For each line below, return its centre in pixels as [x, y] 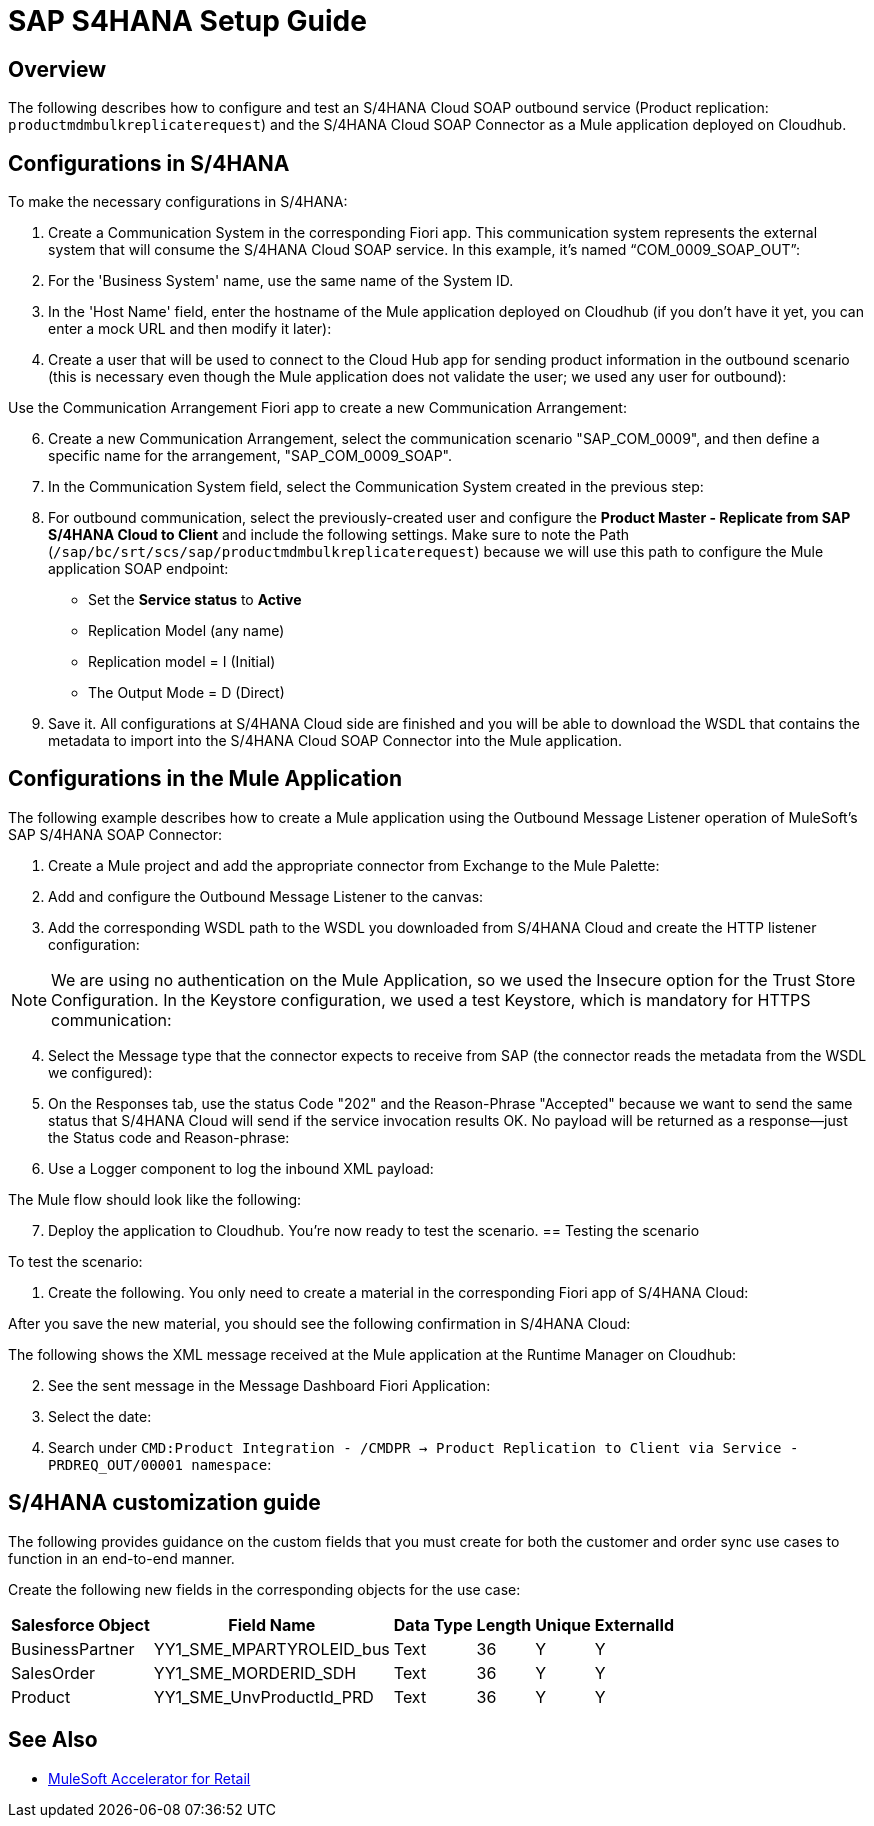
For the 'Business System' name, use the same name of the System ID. [281, 281]
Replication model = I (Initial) [182, 662]
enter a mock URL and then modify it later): [190, 329]
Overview [57, 69]
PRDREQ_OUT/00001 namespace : [160, 1464]
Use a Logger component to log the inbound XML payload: [241, 1168]
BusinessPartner [73, 1648]
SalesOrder [53, 1672]
